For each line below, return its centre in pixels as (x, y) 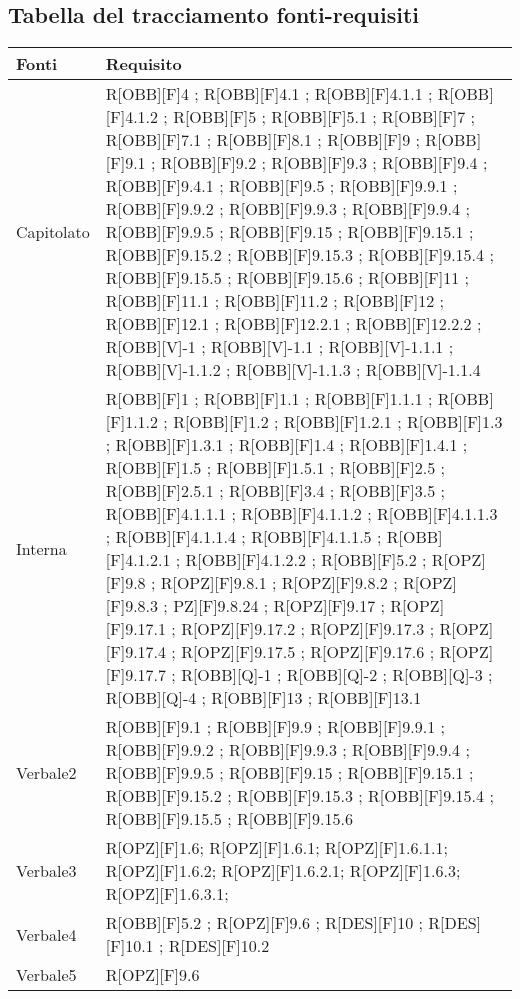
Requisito (143, 64)
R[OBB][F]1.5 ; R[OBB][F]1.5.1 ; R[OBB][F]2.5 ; (275, 468)
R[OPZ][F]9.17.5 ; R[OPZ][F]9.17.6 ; (308, 652)
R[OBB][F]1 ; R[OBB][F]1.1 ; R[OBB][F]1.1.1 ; (269, 399)
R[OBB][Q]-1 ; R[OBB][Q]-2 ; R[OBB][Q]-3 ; (337, 675)
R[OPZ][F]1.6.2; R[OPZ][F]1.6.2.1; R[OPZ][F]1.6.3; (283, 871)
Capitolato (53, 232)
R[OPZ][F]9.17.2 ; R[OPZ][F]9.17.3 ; (308, 629)
